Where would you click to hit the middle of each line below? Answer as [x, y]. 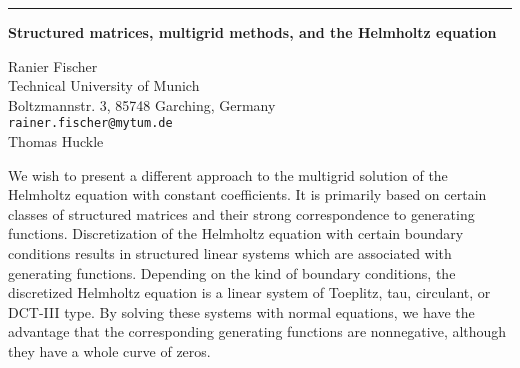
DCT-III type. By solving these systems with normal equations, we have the [241, 311]
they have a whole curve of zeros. [109, 350]
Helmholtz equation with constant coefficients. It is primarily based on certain [247, 194]
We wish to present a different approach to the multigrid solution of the [228, 174]
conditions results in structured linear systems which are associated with [230, 253]
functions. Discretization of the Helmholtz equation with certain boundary [236, 233]
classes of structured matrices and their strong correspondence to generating [241, 213]
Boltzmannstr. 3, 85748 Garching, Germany [142, 104]
